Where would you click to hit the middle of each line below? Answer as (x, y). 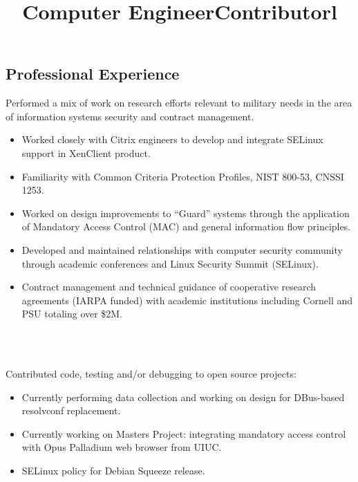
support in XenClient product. (86, 152)
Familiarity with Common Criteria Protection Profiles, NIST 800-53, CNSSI (183, 176)
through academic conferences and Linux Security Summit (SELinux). (170, 263)
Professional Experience (93, 74)
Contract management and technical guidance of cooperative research (169, 287)
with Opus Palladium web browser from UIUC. (122, 447)
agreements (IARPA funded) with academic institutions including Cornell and (187, 300)
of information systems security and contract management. (130, 116)
